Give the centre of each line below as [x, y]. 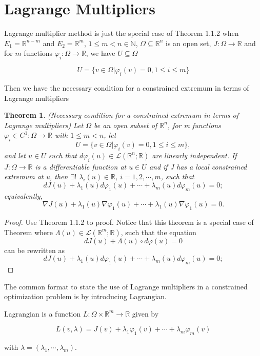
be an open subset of [126, 125]
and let [15, 155]
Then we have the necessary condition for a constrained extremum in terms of [127, 87]
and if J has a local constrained [198, 166]
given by [145, 313]
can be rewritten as [34, 250]
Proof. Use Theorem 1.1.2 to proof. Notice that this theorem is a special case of [129, 222]
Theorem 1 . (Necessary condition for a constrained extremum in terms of [122, 115]
